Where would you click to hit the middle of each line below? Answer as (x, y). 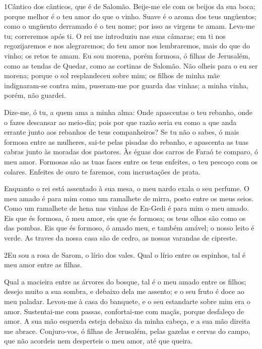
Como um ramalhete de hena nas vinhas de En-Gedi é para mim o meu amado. (127, 208)
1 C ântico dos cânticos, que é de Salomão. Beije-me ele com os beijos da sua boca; (130, 6)
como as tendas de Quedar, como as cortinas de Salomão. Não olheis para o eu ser (131, 65)
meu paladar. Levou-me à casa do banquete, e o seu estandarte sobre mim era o (127, 301)
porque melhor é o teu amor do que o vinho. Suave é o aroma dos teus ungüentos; (130, 16)
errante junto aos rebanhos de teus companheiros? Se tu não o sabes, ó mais (122, 132)
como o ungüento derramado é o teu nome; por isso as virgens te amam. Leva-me (129, 26)
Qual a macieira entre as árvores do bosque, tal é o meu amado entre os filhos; (125, 281)
